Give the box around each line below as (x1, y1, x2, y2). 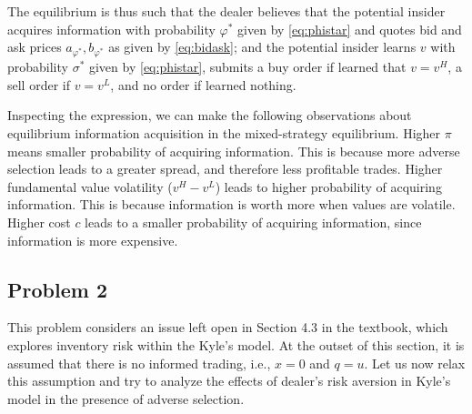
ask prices (7, 37, 62, 56)
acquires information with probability (7, 19, 216, 38)
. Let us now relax (364, 353, 466, 372)
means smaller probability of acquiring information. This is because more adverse (7, 141, 460, 160)
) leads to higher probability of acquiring (215, 177, 442, 196)
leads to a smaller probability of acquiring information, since (85, 212, 422, 231)
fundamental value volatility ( (7, 177, 173, 196)
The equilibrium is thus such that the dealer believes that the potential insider (7, 2, 446, 20)
